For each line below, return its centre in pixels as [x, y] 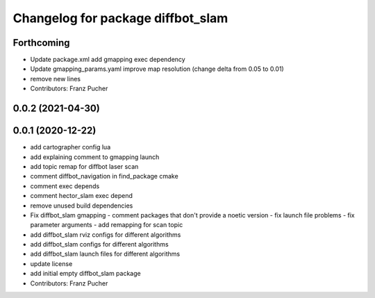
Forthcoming [41, 43]
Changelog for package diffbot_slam [120, 18]
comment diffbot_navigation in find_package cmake [104, 176]
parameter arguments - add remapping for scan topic [107, 225]
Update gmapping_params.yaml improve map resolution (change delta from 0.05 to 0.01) [157, 69]
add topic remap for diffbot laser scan [84, 166]
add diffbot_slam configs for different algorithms [100, 245]
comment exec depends [65, 186]
